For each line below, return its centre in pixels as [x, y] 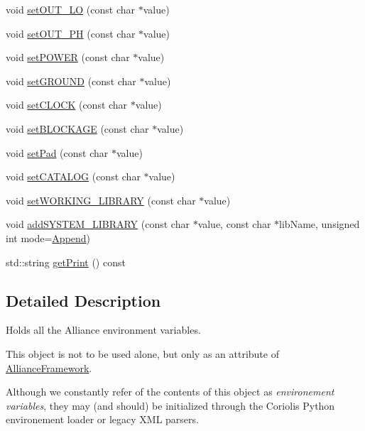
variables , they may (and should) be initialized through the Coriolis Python [170, 405]
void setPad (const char [57, 152]
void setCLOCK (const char [67, 105]
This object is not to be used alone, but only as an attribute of [142, 353]
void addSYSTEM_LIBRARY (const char [98, 224]
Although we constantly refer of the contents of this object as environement [170, 392]
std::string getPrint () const [66, 262]
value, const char [234, 224]
